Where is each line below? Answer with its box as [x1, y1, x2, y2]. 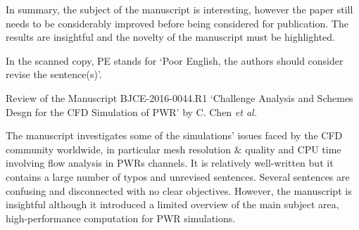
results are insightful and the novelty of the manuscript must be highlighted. [6, 30, 335, 44]
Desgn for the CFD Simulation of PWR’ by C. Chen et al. [6, 104, 257, 119]
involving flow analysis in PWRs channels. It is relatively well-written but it [6, 155, 334, 170]
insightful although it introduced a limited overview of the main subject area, [6, 197, 339, 212]
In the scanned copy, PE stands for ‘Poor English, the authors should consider [6, 53, 344, 68]
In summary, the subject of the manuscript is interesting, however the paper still [6, 2, 353, 16]
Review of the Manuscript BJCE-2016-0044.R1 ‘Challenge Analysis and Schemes [6, 90, 353, 105]
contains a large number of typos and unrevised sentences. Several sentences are [6, 169, 350, 184]
